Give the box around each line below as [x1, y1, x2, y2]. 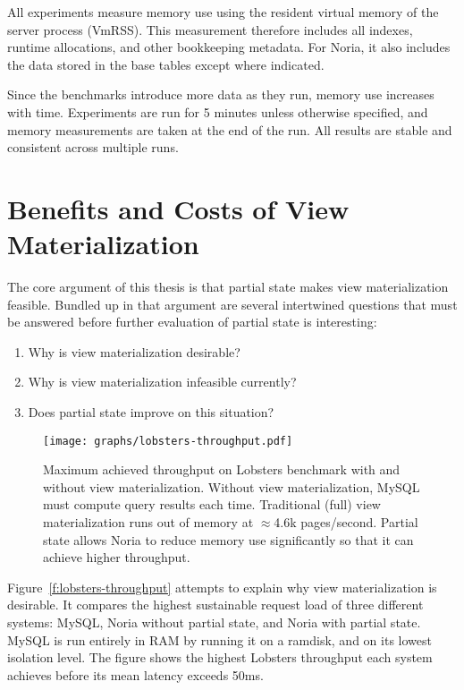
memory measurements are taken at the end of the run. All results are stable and [7, 120, 452, 139]
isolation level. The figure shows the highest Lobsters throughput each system [7, 648, 433, 667]
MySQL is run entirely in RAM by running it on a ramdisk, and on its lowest [7, 630, 432, 649]
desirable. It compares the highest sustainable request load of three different [7, 595, 424, 614]
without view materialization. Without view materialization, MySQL [43, 477, 420, 496]
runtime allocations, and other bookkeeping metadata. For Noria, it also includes [7, 38, 451, 56]
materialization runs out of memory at [43, 513, 254, 532]
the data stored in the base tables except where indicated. [7, 55, 325, 73]
